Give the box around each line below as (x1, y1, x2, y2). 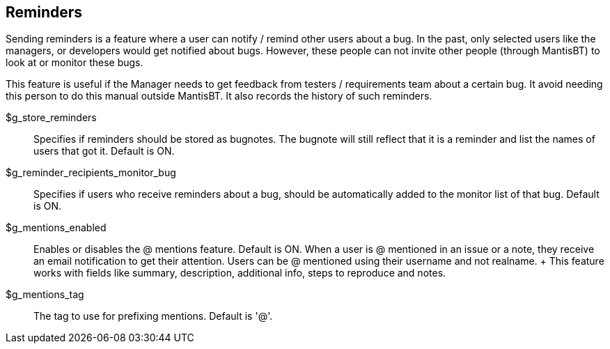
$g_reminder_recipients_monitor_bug (6, 166, 176, 179)
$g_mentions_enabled (6, 222, 107, 234)
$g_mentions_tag (6, 288, 84, 301)
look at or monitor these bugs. (6, 56, 143, 69)
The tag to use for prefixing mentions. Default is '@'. (33, 310, 273, 323)
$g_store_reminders (6, 111, 97, 124)
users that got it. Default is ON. (33, 145, 175, 157)
